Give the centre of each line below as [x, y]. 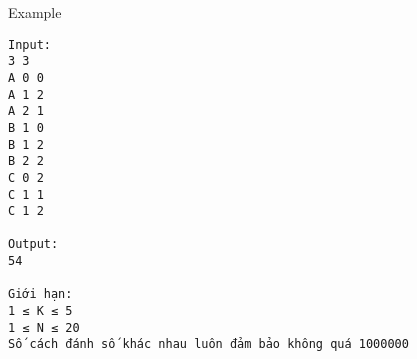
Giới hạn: [40, 294]
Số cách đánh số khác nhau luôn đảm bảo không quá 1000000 [208, 344]
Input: [29, 44]
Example [35, 12]
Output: [33, 244]
